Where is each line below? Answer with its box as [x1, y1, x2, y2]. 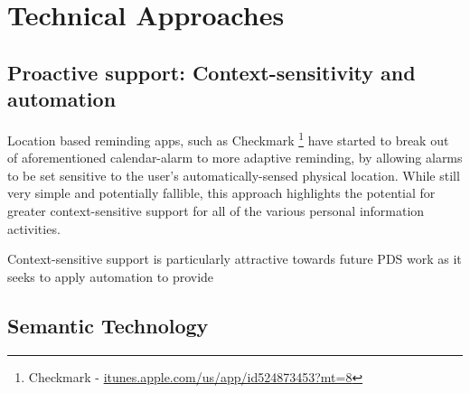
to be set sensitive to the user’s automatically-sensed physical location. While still [7, 165, 460, 184]
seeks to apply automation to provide [7, 267, 214, 285]
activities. [7, 219, 61, 238]
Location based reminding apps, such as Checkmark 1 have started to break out [7, 127, 449, 149]
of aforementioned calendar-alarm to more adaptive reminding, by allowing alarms [7, 148, 463, 167]
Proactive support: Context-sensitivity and [7, 58, 416, 86]
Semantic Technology [7, 311, 209, 339]
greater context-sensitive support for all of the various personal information [7, 201, 425, 220]
